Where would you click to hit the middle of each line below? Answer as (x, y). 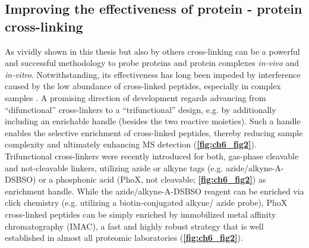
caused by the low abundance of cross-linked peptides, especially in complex (143, 86)
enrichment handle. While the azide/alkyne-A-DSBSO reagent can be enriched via (154, 191)
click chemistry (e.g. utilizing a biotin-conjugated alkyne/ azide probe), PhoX (146, 203)
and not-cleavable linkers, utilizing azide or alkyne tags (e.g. (114, 167)
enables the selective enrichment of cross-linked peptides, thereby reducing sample (154, 132)
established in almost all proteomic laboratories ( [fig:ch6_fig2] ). (124, 238)
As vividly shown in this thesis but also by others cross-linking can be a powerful (152, 51)
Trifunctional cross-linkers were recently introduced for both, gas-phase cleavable (152, 156)
